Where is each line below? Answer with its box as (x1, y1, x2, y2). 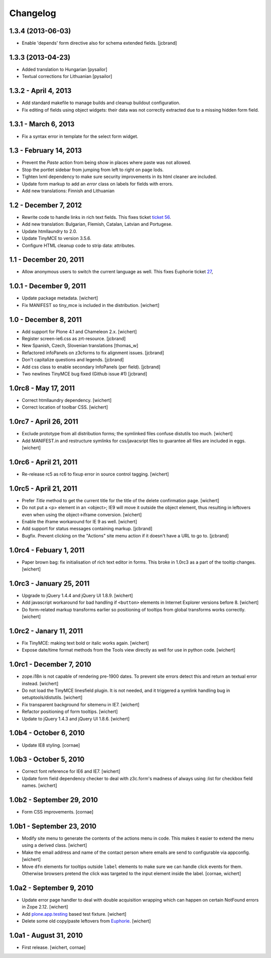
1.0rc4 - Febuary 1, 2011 (9, 546, 85, 554)
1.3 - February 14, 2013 (9, 146, 82, 155)
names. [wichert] (22, 782, 57, 788)
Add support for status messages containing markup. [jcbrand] (22, 526, 153, 532)
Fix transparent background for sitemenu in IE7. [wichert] (22, 701, 140, 707)
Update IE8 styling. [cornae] (22, 742, 80, 748)
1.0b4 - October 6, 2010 (9, 729, 85, 737)
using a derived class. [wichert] (22, 842, 87, 848)
